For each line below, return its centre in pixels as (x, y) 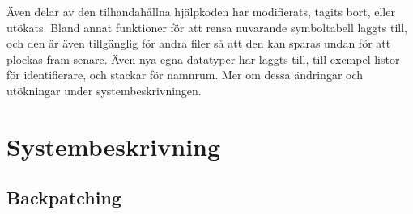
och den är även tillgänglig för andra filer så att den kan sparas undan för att (199, 43)
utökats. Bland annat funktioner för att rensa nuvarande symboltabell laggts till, (207, 27)
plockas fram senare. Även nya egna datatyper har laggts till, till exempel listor (203, 59)
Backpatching (64, 197)
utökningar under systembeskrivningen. (104, 90)
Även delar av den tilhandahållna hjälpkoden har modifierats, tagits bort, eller (201, 11)
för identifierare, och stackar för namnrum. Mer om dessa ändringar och (185, 75)
